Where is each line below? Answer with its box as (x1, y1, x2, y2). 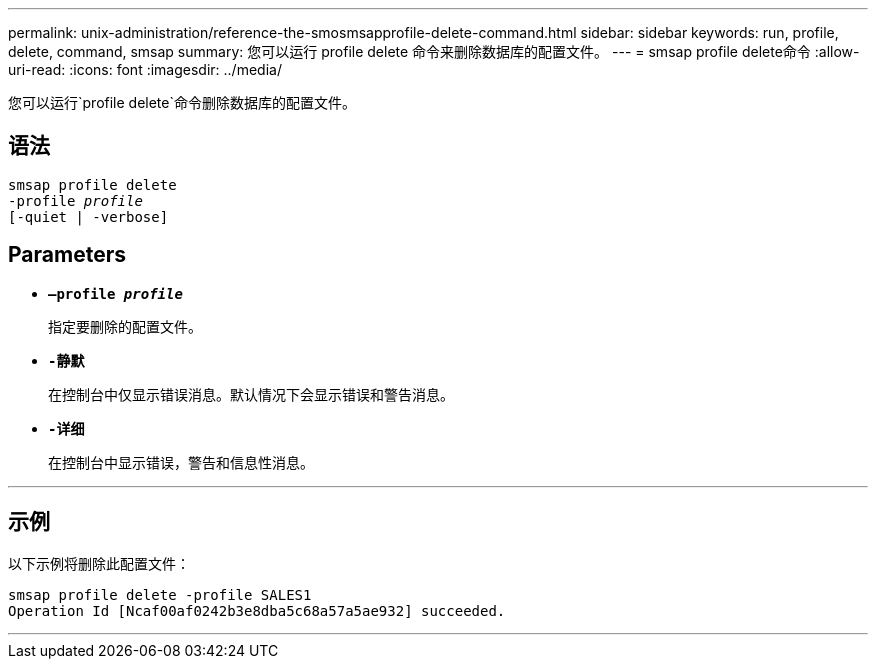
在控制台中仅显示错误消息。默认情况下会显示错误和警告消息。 (48, 385, 454, 403)
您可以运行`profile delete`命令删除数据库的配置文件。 (8, 94, 356, 111)
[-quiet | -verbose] (8, 208, 169, 225)
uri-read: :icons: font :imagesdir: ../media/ (8, 61, 282, 78)
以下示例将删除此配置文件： (8, 554, 190, 572)
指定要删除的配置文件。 (48, 317, 202, 335)
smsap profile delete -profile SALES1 (8, 586, 312, 603)
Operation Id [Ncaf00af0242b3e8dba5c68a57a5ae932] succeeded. (8, 602, 506, 619)
